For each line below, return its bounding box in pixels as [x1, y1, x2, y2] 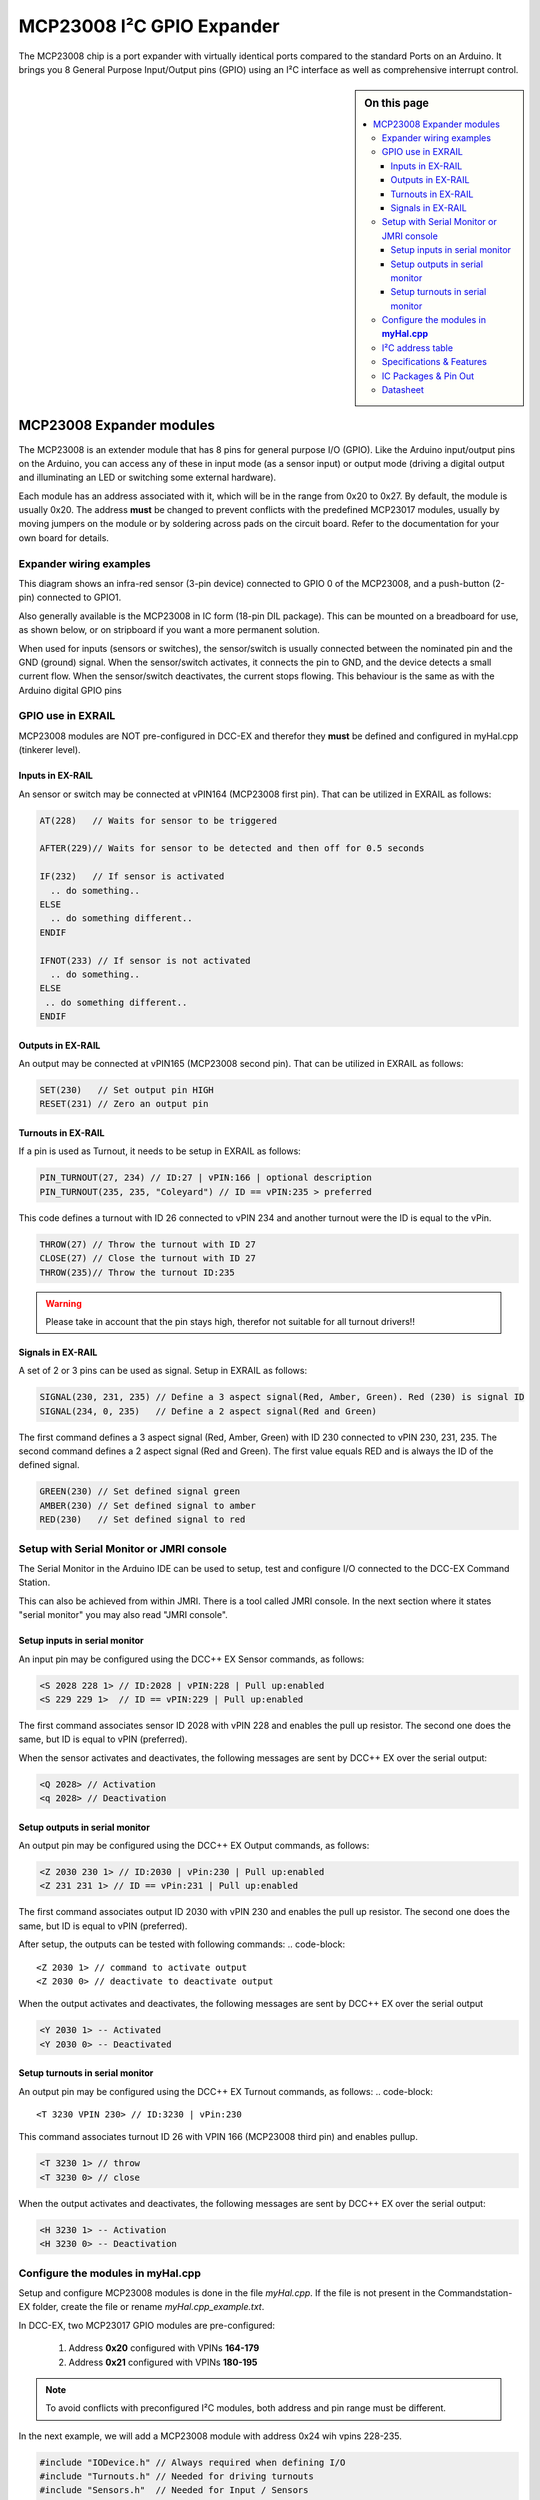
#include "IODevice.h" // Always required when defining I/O [39, 2456, 346, 2468]
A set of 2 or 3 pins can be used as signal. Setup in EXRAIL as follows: [18, 1365, 308, 1377]
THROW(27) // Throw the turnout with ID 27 [39, 1238, 257, 1250]
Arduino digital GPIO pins [18, 684, 122, 696]
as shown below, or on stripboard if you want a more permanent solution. [18, 624, 320, 636]
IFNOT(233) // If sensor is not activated [39, 955, 251, 966]
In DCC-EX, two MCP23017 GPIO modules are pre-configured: [18, 2319, 275, 2331]
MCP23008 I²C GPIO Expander [18, 15, 280, 37]
